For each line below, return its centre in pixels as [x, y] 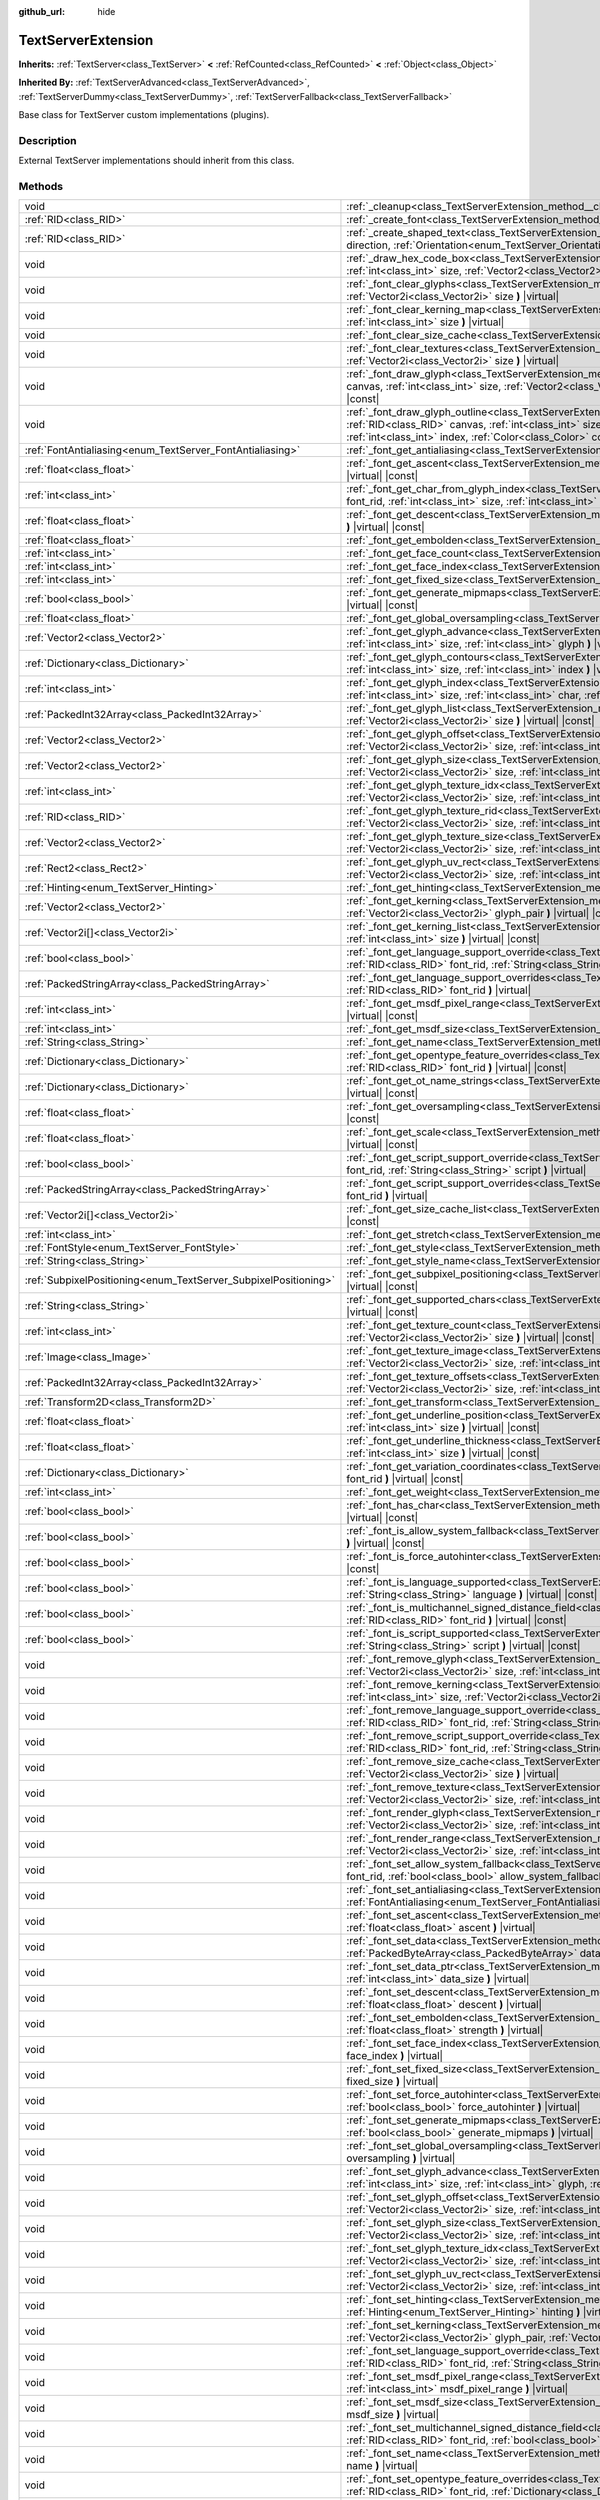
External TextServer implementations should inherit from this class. [156, 161]
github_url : [41, 11]
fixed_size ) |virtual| [392, 2082]
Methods [41, 186]
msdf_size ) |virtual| [393, 2415]
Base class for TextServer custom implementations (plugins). [144, 115]
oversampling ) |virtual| [401, 2158]
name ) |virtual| [382, 2466]
